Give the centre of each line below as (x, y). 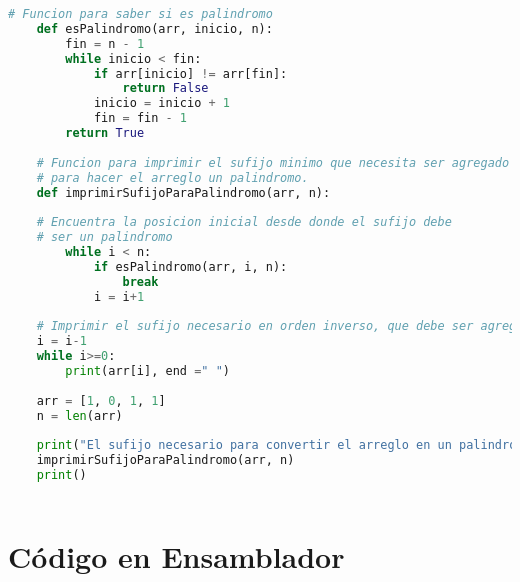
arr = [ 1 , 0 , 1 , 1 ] (101, 400)
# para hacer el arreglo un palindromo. (172, 177)
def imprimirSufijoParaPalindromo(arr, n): (183, 192)
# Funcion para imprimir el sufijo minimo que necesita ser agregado (273, 162)
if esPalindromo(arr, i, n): (190, 266)
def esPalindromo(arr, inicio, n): (154, 28)
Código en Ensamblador (176, 556)
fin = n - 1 (105, 43)
